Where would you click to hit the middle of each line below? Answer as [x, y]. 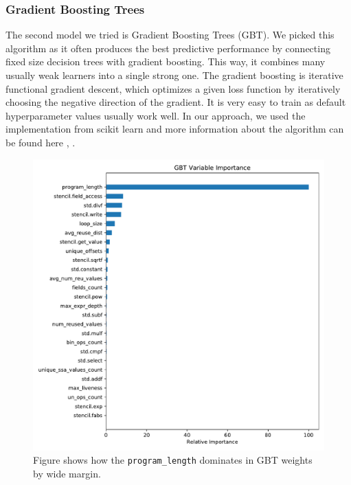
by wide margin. [67, 473]
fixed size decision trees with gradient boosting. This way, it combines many [166, 61]
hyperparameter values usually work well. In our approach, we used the [156, 115]
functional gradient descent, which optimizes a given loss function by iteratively [173, 88]
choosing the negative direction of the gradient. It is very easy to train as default [176, 102]
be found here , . [41, 142]
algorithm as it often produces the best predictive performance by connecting [168, 48]
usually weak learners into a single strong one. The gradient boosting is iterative [174, 75]
